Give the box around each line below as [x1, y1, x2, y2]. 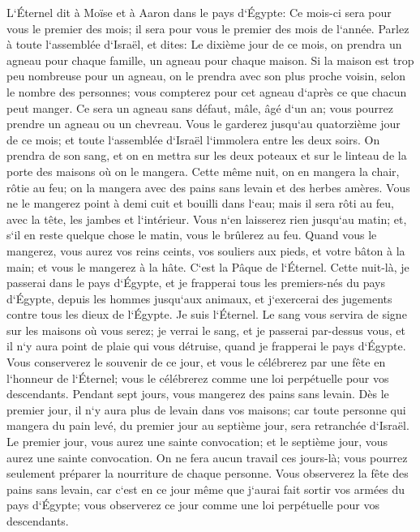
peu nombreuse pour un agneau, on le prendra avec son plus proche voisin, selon [6, 67, 406, 84]
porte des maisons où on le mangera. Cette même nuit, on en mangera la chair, [6, 162, 400, 179]
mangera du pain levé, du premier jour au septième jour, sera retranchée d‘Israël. [6, 417, 409, 434]
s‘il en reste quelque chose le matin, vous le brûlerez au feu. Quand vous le [6, 226, 377, 243]
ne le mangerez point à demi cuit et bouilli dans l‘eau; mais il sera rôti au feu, [6, 195, 394, 212]
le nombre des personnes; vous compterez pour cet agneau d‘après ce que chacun [6, 83, 407, 100]
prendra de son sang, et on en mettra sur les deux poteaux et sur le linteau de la [6, 147, 407, 164]
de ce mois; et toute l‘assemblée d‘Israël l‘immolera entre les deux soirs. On [6, 131, 380, 148]
